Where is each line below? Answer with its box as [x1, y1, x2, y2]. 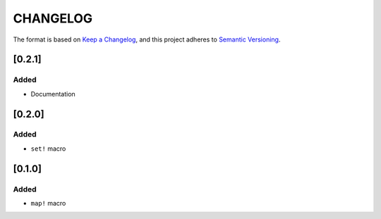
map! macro [30, 199, 66, 208]
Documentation [30, 89, 75, 98]
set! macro [30, 144, 66, 153]
